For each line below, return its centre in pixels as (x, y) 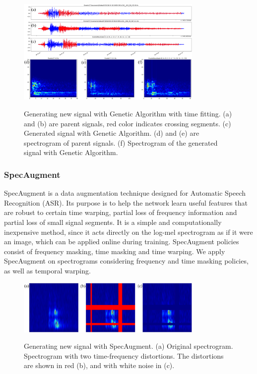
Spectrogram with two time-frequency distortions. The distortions (124, 355)
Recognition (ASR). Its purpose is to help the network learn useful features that (126, 202)
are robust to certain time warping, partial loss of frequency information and (121, 212)
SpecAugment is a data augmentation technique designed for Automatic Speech (125, 193)
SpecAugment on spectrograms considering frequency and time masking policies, (126, 261)
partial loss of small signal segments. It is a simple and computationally (113, 222)
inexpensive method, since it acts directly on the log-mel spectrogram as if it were (128, 232)
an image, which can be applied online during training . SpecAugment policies (122, 241)
